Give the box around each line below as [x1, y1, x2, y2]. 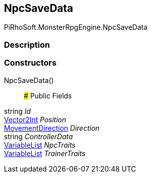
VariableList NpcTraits [4, 140, 75, 149]
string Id [4, 106, 31, 115]
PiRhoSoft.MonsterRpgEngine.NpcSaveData [4, 23, 148, 32]
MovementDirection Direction [4, 123, 100, 132]
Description [4, 39, 50, 50]
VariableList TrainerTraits [4, 149, 86, 158]
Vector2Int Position [4, 115, 67, 124]
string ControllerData [4, 132, 73, 141]
